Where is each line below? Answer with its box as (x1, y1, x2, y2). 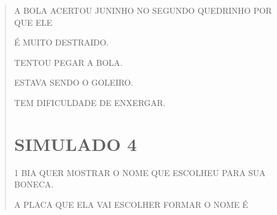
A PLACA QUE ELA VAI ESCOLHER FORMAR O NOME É (14, 198, 248, 210)
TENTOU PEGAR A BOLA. (14, 56, 123, 68)
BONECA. (14, 178, 54, 190)
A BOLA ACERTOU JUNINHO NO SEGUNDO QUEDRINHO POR (14, 4, 272, 16)
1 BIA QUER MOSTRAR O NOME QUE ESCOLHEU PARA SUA (14, 166, 266, 178)
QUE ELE (14, 16, 53, 28)
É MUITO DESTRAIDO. (14, 36, 109, 49)
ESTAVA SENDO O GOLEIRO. (14, 76, 133, 89)
